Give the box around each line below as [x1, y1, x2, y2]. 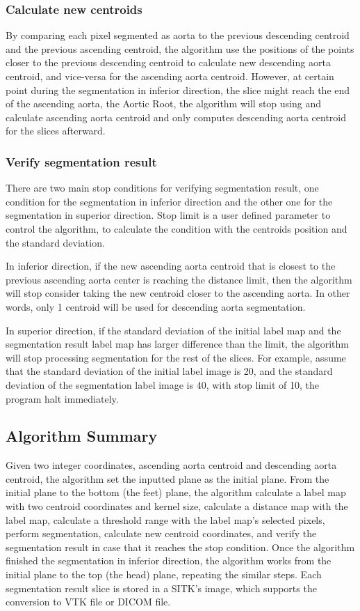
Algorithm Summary [6, 425, 158, 447]
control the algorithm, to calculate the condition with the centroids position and [6, 221, 347, 235]
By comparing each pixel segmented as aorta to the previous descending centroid [6, 28, 350, 42]
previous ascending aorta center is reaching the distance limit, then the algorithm [6, 272, 352, 286]
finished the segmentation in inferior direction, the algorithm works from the [6, 553, 332, 568]
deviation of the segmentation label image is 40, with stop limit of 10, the [6, 377, 319, 392]
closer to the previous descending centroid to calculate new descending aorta [6, 55, 331, 70]
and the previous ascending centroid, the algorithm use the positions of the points [6, 41, 354, 56]
